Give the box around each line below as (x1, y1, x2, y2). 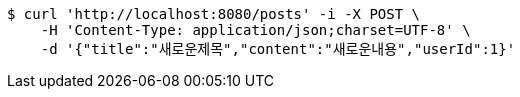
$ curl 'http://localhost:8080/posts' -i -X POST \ (7, 6, 421, 22)
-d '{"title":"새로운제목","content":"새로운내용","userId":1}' (40, 41, 516, 57)
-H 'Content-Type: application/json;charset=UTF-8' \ (40, 22, 471, 38)
